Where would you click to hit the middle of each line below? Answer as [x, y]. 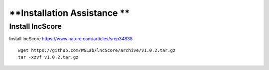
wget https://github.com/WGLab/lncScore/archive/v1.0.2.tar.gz [97, 50]
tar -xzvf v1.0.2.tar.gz [48, 57]
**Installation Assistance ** [69, 13]
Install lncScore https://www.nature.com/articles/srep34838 [71, 39]
